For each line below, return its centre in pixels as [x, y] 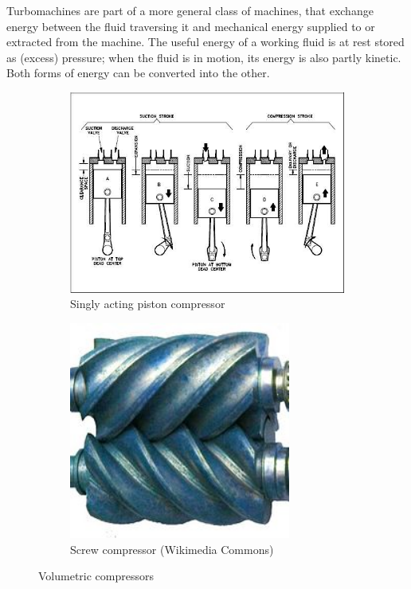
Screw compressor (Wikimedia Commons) [172, 549]
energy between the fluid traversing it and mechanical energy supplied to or [191, 26]
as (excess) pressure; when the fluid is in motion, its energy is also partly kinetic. [204, 57]
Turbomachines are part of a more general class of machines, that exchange [190, 10]
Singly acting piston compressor [148, 304]
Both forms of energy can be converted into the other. [138, 73]
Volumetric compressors [96, 576]
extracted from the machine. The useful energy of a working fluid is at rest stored [205, 42]
